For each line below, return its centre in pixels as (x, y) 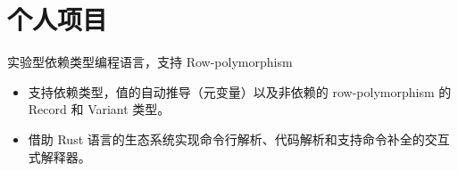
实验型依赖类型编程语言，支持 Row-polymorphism (150, 62)
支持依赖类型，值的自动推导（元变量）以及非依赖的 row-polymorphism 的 (240, 91)
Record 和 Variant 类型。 (99, 109)
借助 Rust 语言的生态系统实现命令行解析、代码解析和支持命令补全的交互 (239, 138)
